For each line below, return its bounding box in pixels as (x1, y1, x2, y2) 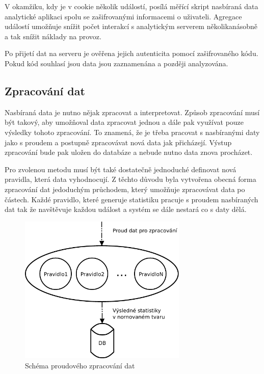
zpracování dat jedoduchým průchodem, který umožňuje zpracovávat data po (5, 183, 245, 194)
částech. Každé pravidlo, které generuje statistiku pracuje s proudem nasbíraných (5, 194, 258, 204)
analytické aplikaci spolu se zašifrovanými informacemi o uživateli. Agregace (5, 11, 242, 21)
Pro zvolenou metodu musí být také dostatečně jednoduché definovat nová (5, 164, 236, 174)
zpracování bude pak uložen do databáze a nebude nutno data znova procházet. (5, 147, 253, 157)
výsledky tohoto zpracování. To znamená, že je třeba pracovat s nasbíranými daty (5, 126, 260, 137)
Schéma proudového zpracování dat (25, 360, 135, 370)
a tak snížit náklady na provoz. (5, 31, 101, 41)
